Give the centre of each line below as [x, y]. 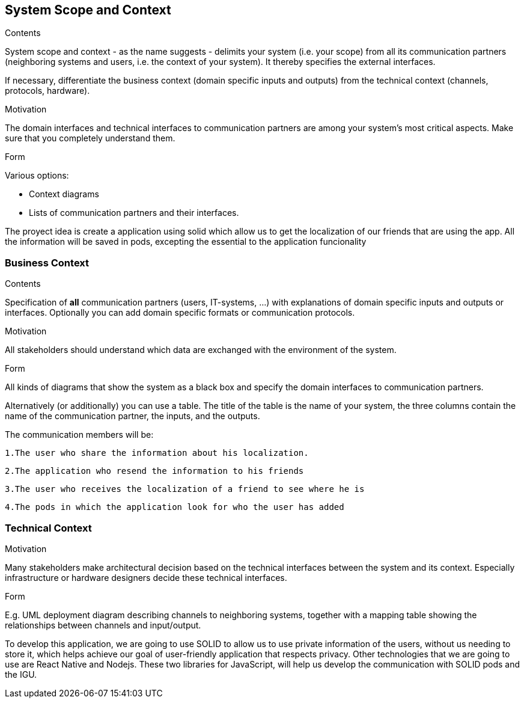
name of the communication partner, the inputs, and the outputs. [133, 416]
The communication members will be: [79, 435]
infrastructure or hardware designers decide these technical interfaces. [146, 577]
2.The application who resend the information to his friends [154, 471]
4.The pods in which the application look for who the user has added [175, 507]
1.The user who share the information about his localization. [157, 453]
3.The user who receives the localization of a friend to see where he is [185, 489]
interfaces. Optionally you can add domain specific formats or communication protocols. [180, 313]
